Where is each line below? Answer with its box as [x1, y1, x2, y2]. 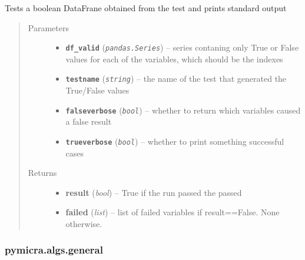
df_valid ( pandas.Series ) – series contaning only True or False [65, 41, 299, 54]
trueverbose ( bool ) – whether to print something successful [65, 135, 284, 147]
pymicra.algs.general [5, 242, 103, 257]
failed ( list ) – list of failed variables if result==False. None [65, 206, 280, 218]
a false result [65, 115, 112, 128]
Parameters [28, 21, 69, 34]
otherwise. [65, 217, 102, 229]
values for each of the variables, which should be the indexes [65, 52, 283, 65]
